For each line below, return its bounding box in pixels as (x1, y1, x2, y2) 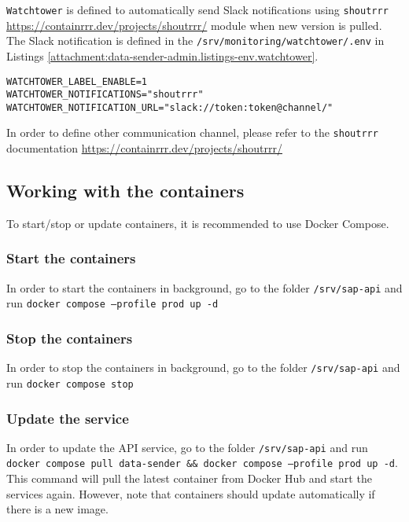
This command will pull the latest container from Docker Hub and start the (6, 470, 372, 487)
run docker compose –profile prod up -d (6, 295, 219, 311)
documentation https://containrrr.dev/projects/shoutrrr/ (6, 140, 282, 156)
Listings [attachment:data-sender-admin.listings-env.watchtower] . (6, 47, 319, 64)
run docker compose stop (6, 374, 134, 391)
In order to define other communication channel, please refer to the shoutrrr (6, 124, 378, 141)
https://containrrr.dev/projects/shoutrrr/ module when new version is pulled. (6, 17, 382, 33)
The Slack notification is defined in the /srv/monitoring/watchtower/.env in (6, 32, 385, 49)
